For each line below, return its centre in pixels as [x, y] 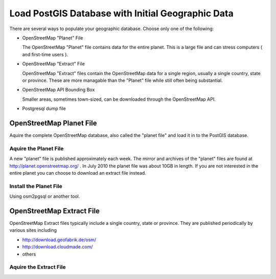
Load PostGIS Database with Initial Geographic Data [121, 13]
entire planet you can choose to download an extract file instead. [78, 173]
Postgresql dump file [44, 109]
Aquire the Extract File [38, 267]
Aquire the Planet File [37, 148]
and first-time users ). [45, 54]
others [29, 254]
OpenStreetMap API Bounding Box [59, 90]
